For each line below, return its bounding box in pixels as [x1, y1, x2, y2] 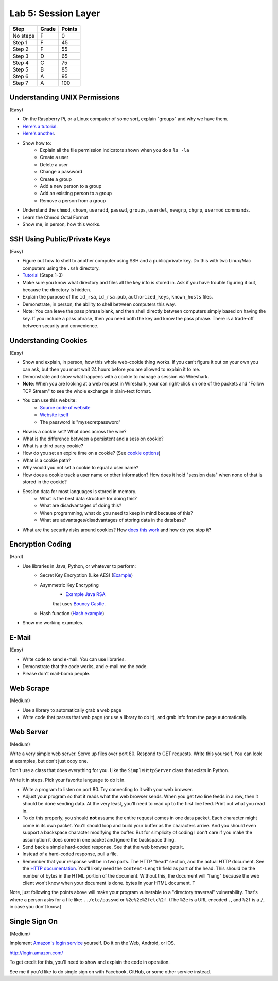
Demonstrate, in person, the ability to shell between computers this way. [22, 301, 176, 307]
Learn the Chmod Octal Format [22, 214, 89, 220]
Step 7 [12, 79, 28, 86]
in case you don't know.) [9, 904, 62, 910]
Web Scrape [9, 684, 50, 693]
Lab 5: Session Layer [9, 8, 100, 19]
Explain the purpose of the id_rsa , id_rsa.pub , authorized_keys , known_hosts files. [22, 294, 213, 300]
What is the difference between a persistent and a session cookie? [22, 435, 164, 442]
